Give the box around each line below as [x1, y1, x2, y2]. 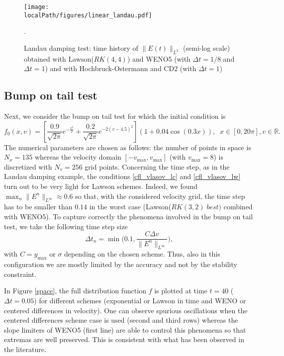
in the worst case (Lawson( [89, 201, 172, 212]
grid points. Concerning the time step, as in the [85, 161, 230, 172]
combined [223, 201, 253, 212]
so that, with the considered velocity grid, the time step [75, 190, 245, 201]
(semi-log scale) [183, 42, 230, 53]
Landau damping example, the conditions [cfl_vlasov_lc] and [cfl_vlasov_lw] [4, 171, 241, 181]
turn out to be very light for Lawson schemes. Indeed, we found [4, 181, 198, 191]
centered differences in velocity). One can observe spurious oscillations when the [4, 305, 248, 315]
